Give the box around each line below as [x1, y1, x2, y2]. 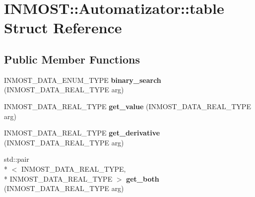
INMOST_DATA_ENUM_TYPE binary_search [4, 74, 161, 85]
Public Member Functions [4, 51, 140, 66]
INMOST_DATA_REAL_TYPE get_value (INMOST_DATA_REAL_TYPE [4, 101, 251, 111]
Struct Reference [4, 17, 122, 38]
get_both [126, 173, 159, 184]
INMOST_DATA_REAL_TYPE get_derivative [4, 128, 160, 138]
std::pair [4, 154, 29, 164]
